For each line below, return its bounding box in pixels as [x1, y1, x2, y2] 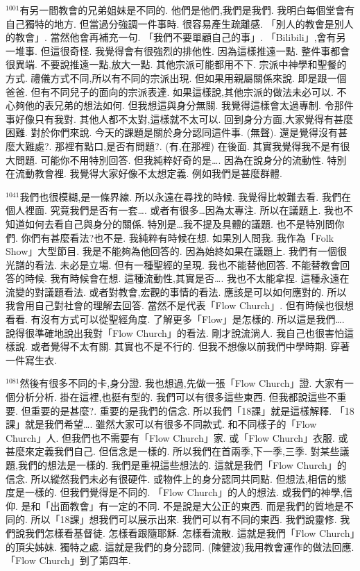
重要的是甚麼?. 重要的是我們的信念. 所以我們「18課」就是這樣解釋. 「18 [31, 403, 354, 417]
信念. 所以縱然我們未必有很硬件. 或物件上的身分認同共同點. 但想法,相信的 [6, 471, 337, 486]
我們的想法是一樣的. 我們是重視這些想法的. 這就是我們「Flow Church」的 [17, 458, 347, 472]
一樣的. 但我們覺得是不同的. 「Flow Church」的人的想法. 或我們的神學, [24, 485, 343, 499]
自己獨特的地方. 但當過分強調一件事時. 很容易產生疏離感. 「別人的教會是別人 [6, 16, 354, 31]
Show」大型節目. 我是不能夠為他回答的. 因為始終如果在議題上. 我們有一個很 [6, 244, 347, 258]
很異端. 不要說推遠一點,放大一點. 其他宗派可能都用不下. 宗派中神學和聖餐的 [6, 57, 347, 72]
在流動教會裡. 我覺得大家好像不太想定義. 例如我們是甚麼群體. [6, 166, 282, 181]
